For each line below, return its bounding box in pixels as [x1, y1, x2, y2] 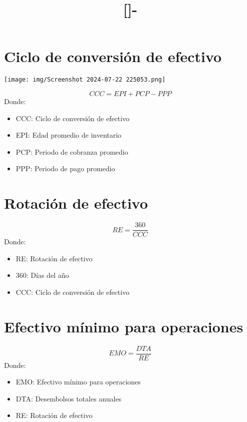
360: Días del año [16, 270, 69, 280]
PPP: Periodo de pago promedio [16, 163, 115, 174]
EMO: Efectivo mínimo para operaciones [16, 376, 141, 387]
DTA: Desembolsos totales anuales [16, 393, 122, 403]
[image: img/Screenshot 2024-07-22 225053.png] [4, 76, 166, 84]
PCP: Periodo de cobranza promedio [16, 146, 128, 157]
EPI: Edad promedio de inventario [16, 130, 122, 140]
